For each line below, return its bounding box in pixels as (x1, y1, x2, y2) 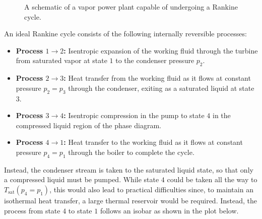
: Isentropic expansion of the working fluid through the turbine (63, 45, 258, 56)
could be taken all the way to (167, 174, 257, 185)
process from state (4, 205, 60, 215)
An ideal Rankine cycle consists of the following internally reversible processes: (4, 28, 247, 39)
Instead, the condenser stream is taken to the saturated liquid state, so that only (4, 164, 253, 175)
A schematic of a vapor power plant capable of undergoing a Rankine (24, 2, 238, 12)
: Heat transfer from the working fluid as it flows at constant (63, 73, 251, 83)
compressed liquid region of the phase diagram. (16, 120, 161, 130)
